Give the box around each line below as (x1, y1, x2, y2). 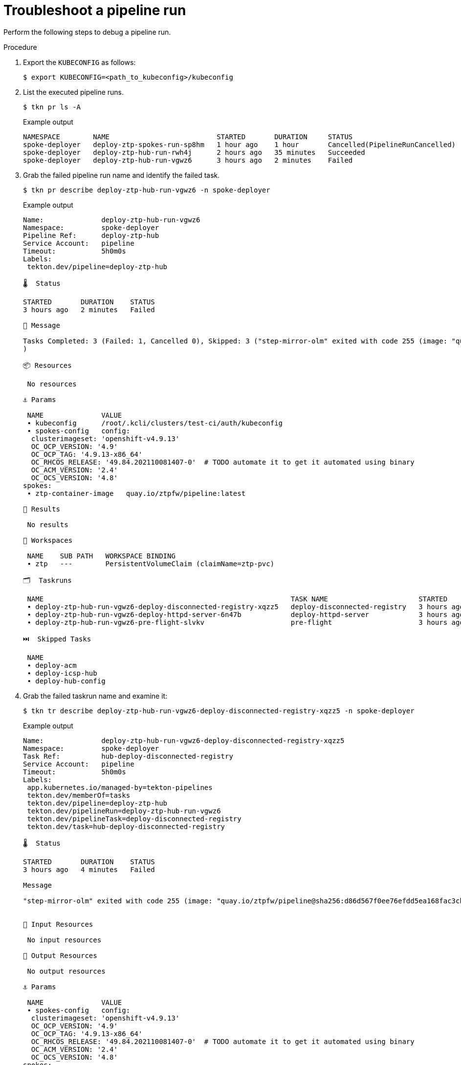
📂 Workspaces (23, 536, 73, 544)
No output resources (27, 967, 106, 975)
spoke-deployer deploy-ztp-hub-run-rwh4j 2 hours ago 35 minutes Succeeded (23, 148, 365, 156)
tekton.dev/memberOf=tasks (27, 791, 131, 799)
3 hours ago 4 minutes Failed (23, 865, 155, 873)
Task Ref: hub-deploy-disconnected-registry (23, 752, 233, 760)
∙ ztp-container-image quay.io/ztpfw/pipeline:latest (27, 489, 246, 497)
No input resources (27, 936, 102, 944)
